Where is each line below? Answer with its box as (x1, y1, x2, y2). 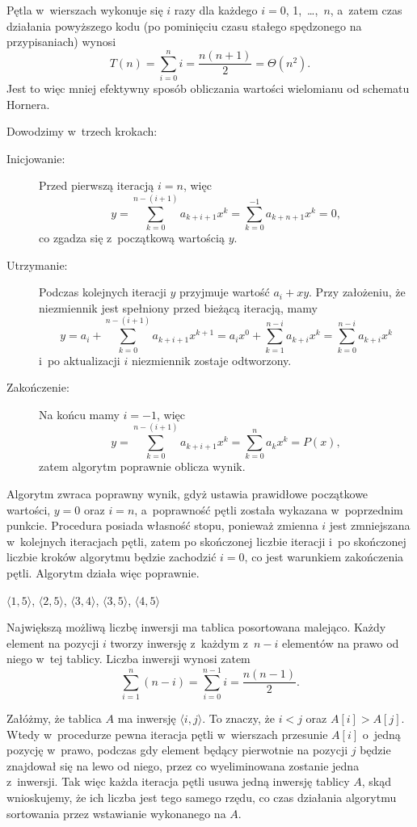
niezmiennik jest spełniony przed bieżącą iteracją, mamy (39, 299, 318, 316)
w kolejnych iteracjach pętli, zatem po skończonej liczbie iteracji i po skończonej (6, 532, 406, 549)
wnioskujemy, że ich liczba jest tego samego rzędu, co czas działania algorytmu (6, 789, 397, 806)
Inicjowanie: (6, 149, 65, 166)
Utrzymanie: (6, 256, 68, 273)
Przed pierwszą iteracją (39, 177, 154, 194)
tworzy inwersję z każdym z (110, 634, 248, 651)
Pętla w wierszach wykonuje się (6, 2, 163, 18)
